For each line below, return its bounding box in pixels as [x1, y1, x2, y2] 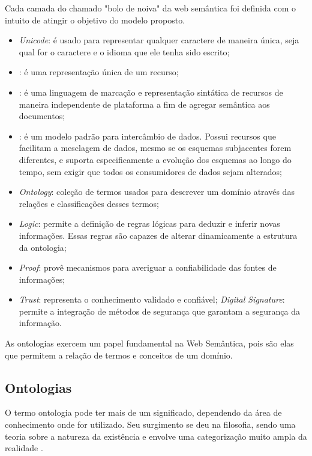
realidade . [5, 442, 43, 454]
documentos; [19, 109, 65, 122]
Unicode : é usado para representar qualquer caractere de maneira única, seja [19, 34, 299, 46]
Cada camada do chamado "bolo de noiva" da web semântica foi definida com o [5, 2, 296, 14]
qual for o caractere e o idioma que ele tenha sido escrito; [19, 45, 230, 58]
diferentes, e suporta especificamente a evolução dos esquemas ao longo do [19, 153, 292, 165]
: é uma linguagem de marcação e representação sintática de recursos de [19, 85, 283, 98]
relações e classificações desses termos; [19, 197, 159, 209]
